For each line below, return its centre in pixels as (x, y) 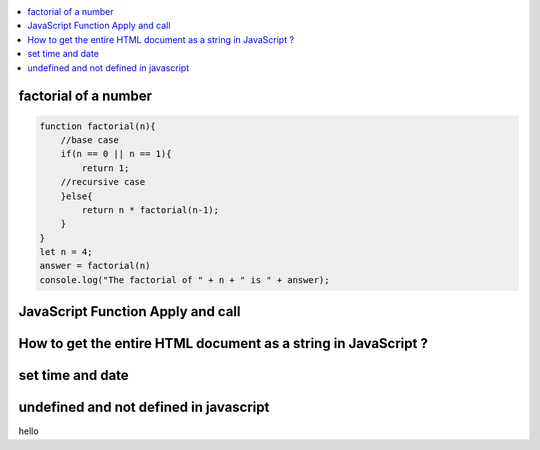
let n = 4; (66, 252)
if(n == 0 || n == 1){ (116, 154)
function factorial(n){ (98, 126)
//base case (90, 139)
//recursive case (103, 182)
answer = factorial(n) (95, 266)
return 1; (105, 168)
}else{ (76, 196)
